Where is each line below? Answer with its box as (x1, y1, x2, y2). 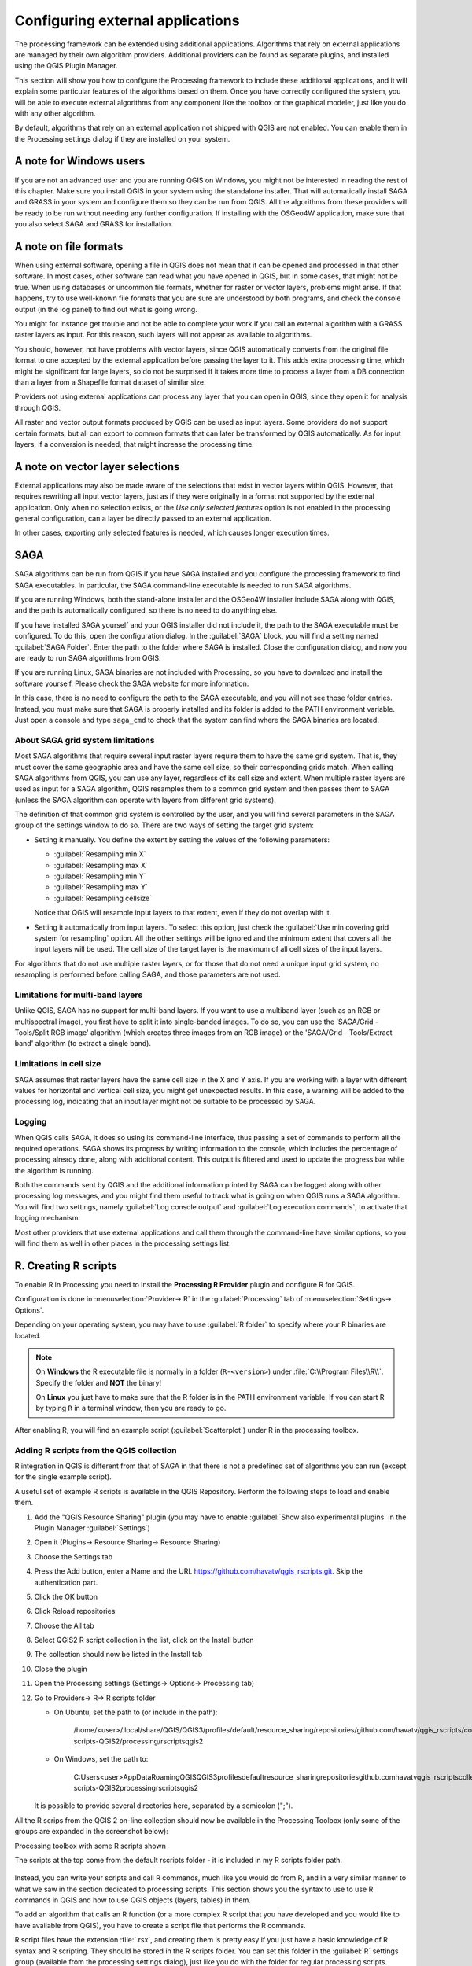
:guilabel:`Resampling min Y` (53, 871, 146, 881)
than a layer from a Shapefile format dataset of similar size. (14, 377, 206, 387)
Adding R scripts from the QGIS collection (14, 1445, 177, 1456)
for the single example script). (14, 1472, 112, 1482)
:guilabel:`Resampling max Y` (53, 882, 149, 892)
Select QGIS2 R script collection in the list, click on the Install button (34, 1636, 255, 1645)
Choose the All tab (34, 1621, 94, 1630)
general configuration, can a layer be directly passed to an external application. (14, 514, 271, 523)
